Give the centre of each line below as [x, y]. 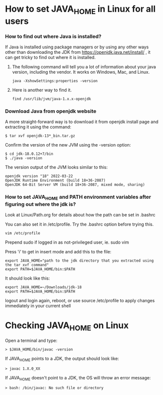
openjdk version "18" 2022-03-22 [39, 176]
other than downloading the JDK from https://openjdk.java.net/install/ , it [78, 52]
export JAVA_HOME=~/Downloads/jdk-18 [43, 287]
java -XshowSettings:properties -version [55, 81]
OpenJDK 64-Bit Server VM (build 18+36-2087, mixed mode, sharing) [75, 185]
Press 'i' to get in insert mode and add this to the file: [58, 251]
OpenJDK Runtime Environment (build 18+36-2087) [55, 181]
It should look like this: [28, 278]
